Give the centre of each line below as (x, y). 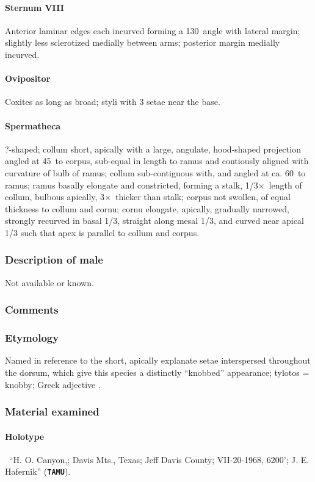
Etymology (32, 338)
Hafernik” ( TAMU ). (38, 471)
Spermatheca (33, 125)
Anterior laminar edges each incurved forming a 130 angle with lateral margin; (153, 30)
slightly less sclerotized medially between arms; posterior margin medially (143, 42)
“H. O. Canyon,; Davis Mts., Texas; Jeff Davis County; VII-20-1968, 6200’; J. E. (159, 459)
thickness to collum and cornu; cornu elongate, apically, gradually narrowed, (147, 208)
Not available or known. (49, 282)
